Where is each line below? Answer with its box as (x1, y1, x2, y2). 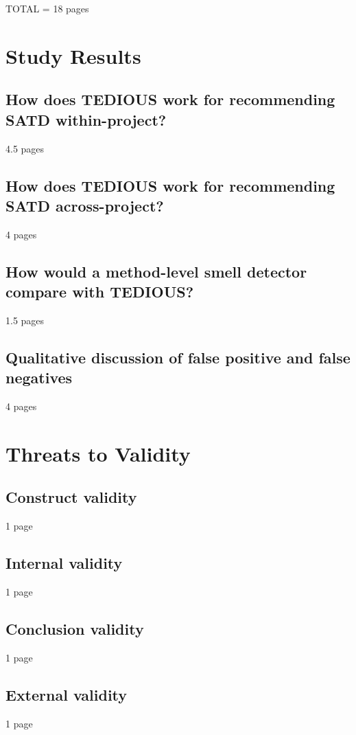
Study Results (5, 41, 141, 69)
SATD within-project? (5, 109, 167, 130)
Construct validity (5, 486, 137, 508)
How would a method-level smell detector (5, 260, 307, 282)
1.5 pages (5, 313, 45, 327)
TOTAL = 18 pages (5, 1, 89, 15)
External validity (5, 683, 128, 705)
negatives (5, 367, 73, 388)
